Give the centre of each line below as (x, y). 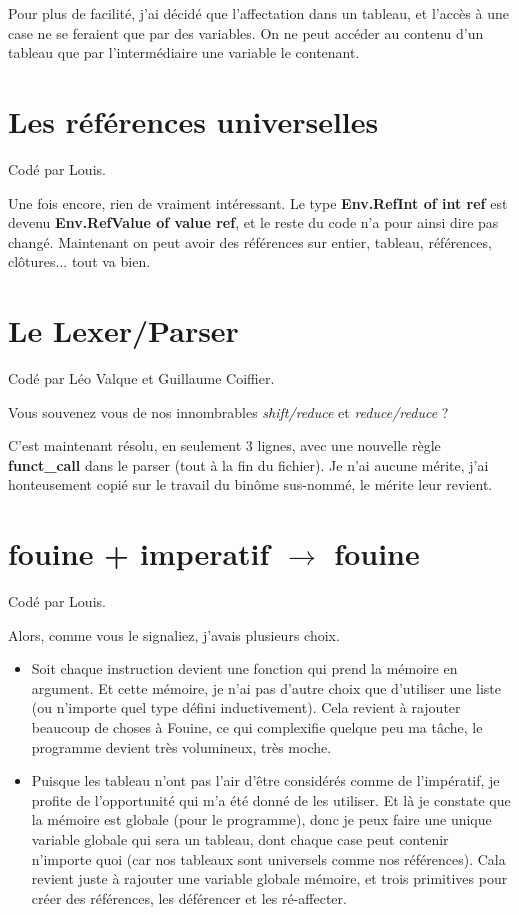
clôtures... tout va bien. (79, 261)
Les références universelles (193, 120)
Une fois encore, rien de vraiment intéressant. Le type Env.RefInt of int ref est (258, 202)
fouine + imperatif (139, 553)
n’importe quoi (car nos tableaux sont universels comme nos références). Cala (268, 858)
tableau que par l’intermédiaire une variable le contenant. (184, 52)
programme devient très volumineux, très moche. (181, 746)
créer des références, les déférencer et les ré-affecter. (189, 897)
